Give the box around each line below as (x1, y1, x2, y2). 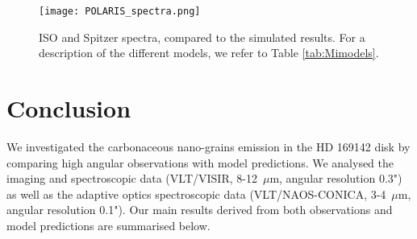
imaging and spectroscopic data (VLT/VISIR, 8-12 (6, 170, 257, 187)
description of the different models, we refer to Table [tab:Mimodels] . (39, 44, 379, 61)
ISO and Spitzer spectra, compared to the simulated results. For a (39, 28, 365, 45)
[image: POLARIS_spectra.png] (39, 6, 201, 17)
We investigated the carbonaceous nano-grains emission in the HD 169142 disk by (6, 138, 411, 155)
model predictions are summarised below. (6, 216, 211, 233)
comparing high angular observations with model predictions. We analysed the (6, 154, 394, 171)
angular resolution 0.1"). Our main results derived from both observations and (6, 201, 393, 218)
